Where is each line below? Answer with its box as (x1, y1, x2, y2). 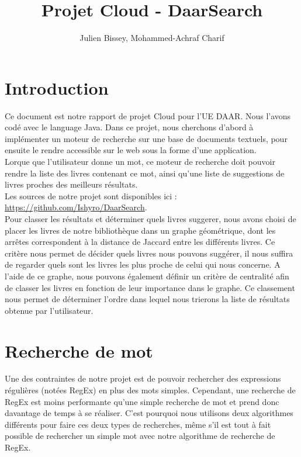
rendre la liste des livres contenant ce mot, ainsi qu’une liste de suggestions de (5, 167, 285, 179)
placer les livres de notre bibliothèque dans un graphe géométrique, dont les (5, 224, 276, 236)
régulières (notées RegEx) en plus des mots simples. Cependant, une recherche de (5, 384, 296, 396)
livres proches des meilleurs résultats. (5, 178, 138, 191)
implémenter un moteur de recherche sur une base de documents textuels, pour (5, 132, 288, 144)
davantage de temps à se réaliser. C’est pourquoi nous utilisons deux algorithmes (5, 407, 293, 419)
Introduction (5, 75, 109, 99)
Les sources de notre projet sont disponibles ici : (5, 189, 177, 202)
